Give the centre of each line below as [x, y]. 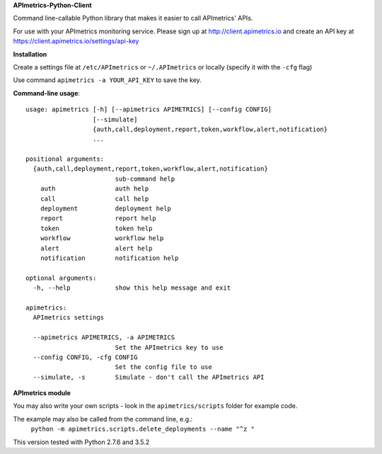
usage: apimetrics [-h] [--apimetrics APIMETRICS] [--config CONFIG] [149, 109]
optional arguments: [61, 278]
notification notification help [109, 258]
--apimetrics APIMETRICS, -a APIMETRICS [104, 337]
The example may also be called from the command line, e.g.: [103, 419]
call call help [94, 199]
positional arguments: [65, 159]
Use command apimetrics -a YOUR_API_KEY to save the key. [107, 80]
